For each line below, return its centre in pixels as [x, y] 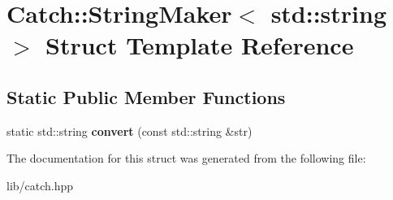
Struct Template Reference [200, 45]
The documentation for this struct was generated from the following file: [186, 158]
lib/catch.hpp [40, 185]
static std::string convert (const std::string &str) [130, 130]
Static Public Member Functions [146, 96]
